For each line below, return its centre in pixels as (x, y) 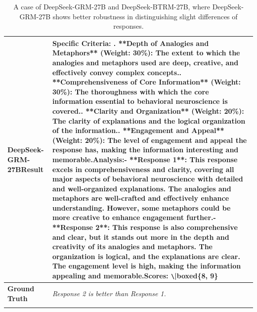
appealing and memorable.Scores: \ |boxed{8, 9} (135, 276)
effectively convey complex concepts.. (117, 72)
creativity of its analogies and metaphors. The (132, 246)
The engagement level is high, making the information (147, 266)
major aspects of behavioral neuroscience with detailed (148, 179)
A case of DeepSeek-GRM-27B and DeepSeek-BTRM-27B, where (112, 6)
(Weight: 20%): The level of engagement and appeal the (150, 140)
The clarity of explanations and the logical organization (149, 120)
